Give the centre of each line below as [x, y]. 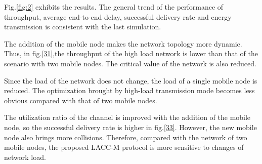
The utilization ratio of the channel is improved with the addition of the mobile [127, 117]
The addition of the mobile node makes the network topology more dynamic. [123, 43]
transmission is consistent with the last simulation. [83, 27]
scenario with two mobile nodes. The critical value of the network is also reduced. [130, 63]
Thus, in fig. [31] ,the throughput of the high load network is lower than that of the [131, 53]
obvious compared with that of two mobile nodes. [81, 100]
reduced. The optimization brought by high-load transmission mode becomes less [129, 90]
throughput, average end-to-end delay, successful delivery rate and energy [118, 16]
